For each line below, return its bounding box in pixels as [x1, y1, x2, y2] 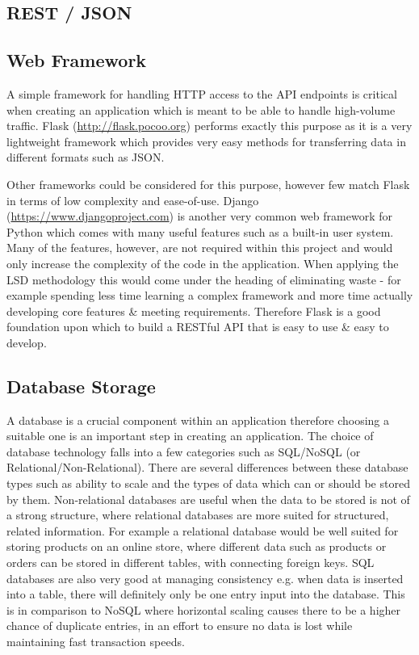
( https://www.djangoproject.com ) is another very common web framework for [6, 208, 392, 225]
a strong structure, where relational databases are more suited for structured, [6, 506, 389, 523]
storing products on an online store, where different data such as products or [6, 538, 387, 555]
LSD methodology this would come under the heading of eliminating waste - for [6, 271, 401, 288]
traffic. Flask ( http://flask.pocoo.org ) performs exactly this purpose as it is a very [6, 117, 413, 134]
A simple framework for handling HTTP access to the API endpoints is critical [6, 85, 397, 102]
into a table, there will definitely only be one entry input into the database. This [6, 586, 405, 603]
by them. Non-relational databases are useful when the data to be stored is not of [6, 490, 410, 507]
